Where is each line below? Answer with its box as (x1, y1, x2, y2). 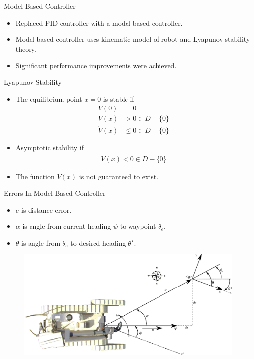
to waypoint (120, 221, 156, 231)
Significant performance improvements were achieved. (15, 60, 177, 71)
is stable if (103, 93, 134, 104)
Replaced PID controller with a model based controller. (15, 17, 183, 28)
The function (15, 171, 55, 181)
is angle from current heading (22, 221, 111, 231)
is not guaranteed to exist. (79, 171, 159, 181)
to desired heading (70, 237, 126, 248)
